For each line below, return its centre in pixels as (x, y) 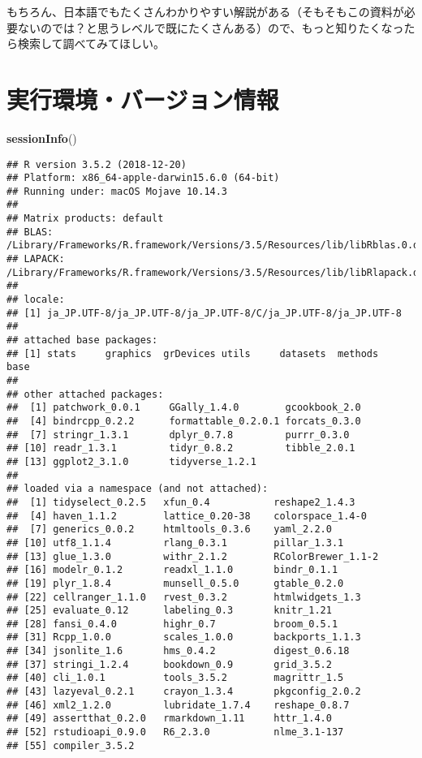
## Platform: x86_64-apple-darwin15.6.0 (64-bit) (143, 178)
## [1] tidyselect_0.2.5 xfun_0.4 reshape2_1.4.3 (181, 502)
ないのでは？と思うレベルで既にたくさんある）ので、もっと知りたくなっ (211, 27)
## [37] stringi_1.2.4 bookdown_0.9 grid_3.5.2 (169, 664)
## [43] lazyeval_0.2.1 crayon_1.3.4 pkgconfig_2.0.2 (184, 692)
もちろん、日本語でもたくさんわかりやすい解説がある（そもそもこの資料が (205, 11)
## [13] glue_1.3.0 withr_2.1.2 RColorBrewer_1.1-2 (193, 556)
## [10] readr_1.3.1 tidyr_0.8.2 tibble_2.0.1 (181, 448)
